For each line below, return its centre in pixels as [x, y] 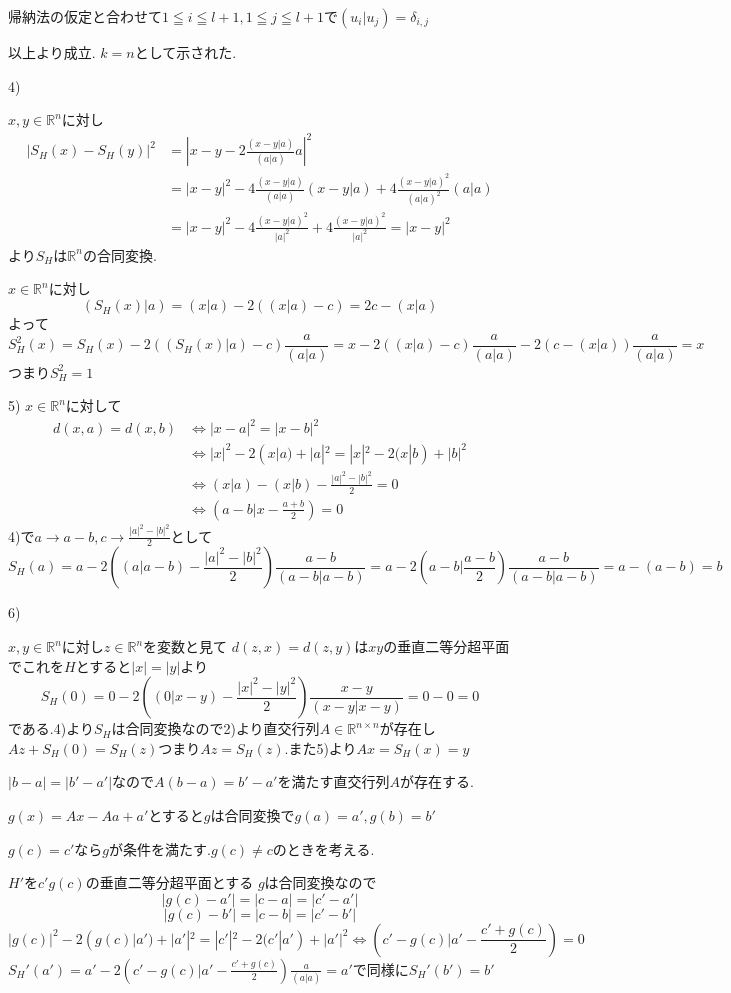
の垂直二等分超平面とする [169, 882]
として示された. [185, 52]
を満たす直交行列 [333, 781]
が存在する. [436, 781]
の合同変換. [119, 254]
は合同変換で [252, 815]
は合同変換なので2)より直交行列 [215, 728]
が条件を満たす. [159, 848]
